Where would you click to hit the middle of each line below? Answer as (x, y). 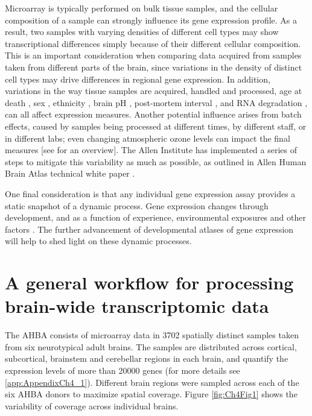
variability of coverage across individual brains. (92, 405)
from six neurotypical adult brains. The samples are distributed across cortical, (151, 346)
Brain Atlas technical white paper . (70, 173)
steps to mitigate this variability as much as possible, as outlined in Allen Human (156, 161)
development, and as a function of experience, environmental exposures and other (155, 217)
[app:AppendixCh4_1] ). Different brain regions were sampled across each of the (152, 382)
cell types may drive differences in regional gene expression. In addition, (138, 79)
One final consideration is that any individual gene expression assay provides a (150, 193)
